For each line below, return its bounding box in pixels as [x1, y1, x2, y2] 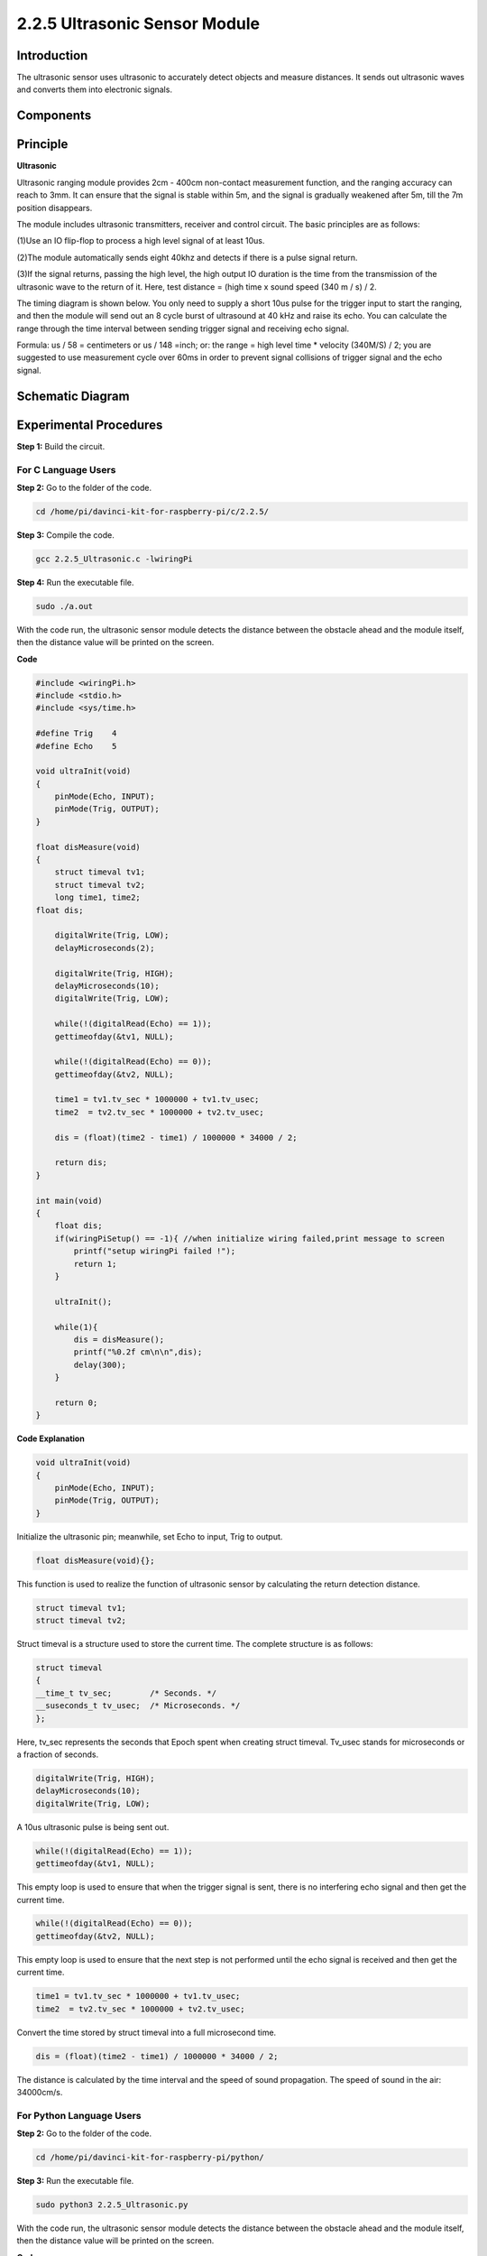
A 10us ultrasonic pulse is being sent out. [16, 1821, 170, 1832]
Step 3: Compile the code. [16, 529, 115, 541]
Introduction [16, 48, 88, 63]
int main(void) [35, 1196, 103, 1206]
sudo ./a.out [35, 601, 94, 611]
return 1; [73, 1259, 117, 1269]
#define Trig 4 [35, 728, 117, 739]
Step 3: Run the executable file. [16, 2176, 134, 2187]
